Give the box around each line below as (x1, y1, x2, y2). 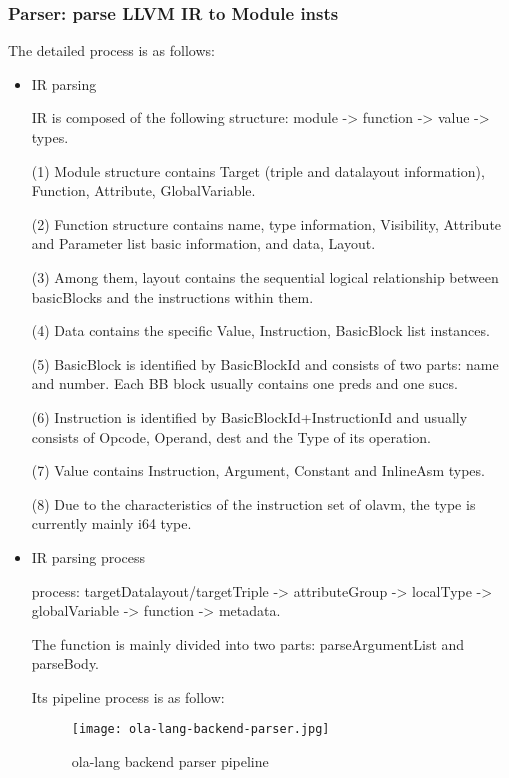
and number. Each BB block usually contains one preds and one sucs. (31, 373, 458, 394)
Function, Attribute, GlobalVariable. (31, 180, 256, 201)
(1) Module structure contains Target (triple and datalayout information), (31, 160, 485, 181)
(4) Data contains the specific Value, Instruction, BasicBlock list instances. (31, 320, 490, 341)
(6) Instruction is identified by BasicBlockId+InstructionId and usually (31, 406, 468, 427)
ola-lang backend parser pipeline (71, 751, 269, 772)
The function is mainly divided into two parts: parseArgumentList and (31, 633, 465, 654)
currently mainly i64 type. (31, 513, 192, 534)
